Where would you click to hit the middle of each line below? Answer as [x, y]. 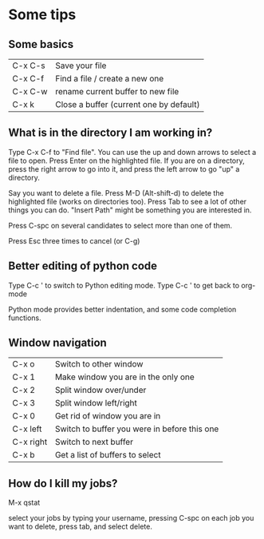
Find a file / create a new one [110, 79]
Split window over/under [100, 390]
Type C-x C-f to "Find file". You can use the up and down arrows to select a [132, 152]
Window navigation [58, 343]
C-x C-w [30, 91]
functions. [25, 318]
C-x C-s [29, 65]
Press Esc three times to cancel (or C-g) [74, 240]
